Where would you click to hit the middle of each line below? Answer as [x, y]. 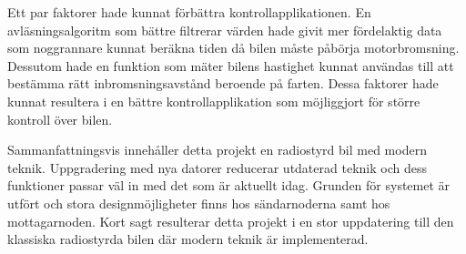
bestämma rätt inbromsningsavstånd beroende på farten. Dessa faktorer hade [223, 83]
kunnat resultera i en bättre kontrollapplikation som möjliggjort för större [214, 101]
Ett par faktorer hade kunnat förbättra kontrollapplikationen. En [189, 12]
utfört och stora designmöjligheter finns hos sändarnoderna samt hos [199, 203]
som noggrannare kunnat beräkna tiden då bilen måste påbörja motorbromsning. [233, 48]
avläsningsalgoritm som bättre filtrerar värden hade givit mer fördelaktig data [225, 30]
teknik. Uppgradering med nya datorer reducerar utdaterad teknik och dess [217, 167]
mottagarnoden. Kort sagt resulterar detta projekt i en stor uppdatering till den [231, 221]
